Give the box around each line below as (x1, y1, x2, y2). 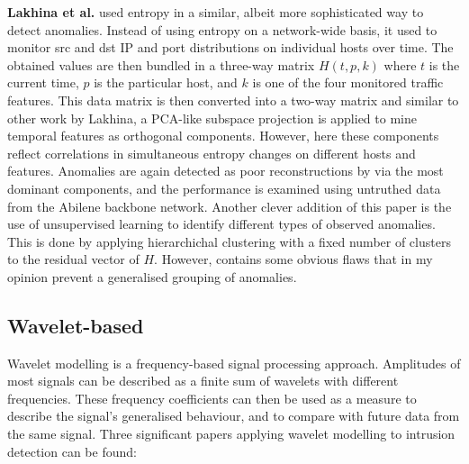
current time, (7, 73, 79, 92)
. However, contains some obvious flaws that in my (154, 250, 433, 268)
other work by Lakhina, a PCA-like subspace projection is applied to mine (7, 108, 417, 127)
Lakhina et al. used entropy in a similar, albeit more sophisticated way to (7, 3, 424, 21)
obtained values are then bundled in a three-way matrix (7, 55, 315, 74)
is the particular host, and (94, 73, 238, 92)
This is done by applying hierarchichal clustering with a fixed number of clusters (7, 232, 451, 250)
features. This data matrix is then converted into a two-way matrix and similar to (7, 90, 459, 109)
